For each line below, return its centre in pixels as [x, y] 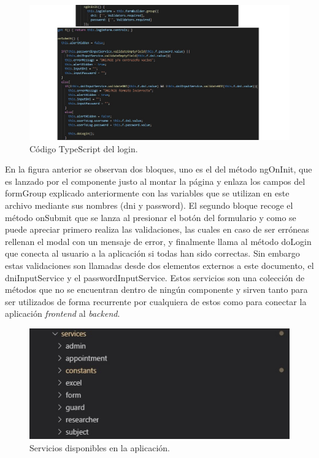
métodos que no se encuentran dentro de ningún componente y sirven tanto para [156, 289]
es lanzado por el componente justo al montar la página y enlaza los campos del [155, 181]
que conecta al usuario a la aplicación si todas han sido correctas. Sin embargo [152, 253]
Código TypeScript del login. [84, 148]
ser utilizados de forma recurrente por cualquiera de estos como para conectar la [156, 301]
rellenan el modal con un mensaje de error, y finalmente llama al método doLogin [158, 241]
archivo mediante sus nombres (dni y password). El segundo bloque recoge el [149, 205]
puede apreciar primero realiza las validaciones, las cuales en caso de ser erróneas [157, 229]
